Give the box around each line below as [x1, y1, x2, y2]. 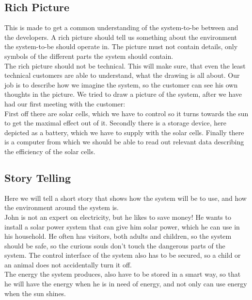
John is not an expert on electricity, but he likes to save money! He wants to [4, 212, 231, 222]
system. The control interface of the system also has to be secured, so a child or [4, 250, 241, 260]
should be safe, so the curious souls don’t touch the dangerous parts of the [4, 240, 225, 250]
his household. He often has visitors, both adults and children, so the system [4, 231, 232, 241]
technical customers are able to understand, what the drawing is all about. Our [4, 70, 240, 80]
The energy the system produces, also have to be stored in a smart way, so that [4, 269, 241, 279]
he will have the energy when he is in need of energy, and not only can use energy [4, 279, 247, 289]
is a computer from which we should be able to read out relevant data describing [4, 137, 244, 147]
